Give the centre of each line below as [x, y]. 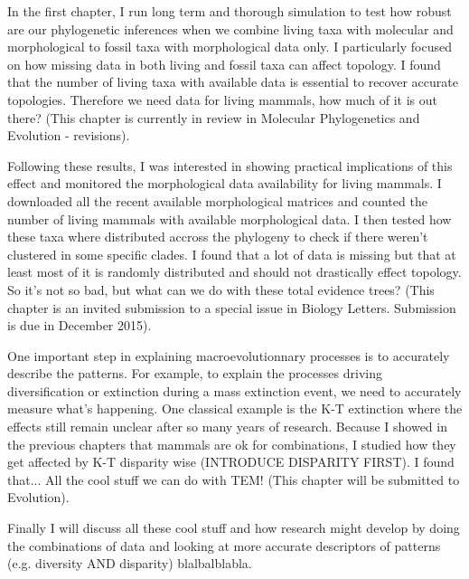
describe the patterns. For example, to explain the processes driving [195, 373]
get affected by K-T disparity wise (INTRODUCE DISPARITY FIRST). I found [231, 462]
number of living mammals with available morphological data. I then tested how [230, 218]
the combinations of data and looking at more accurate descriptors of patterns [224, 545]
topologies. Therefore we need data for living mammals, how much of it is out [222, 99]
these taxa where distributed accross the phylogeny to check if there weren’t [218, 237]
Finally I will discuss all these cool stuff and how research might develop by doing [234, 528]
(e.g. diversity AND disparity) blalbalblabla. [130, 563]
